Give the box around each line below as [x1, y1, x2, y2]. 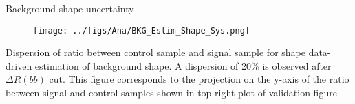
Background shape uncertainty [6, 1, 134, 15]
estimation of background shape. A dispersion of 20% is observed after [34, 58, 332, 73]
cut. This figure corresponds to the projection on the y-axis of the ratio [49, 72, 349, 86]
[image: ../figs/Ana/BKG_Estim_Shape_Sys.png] [33, 25, 250, 36]
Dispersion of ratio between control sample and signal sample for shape [6, 45, 305, 60]
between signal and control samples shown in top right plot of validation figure [6, 86, 337, 100]
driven [6, 58, 32, 73]
